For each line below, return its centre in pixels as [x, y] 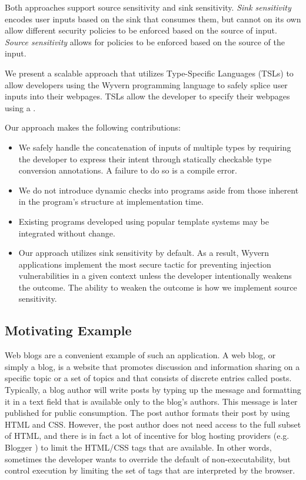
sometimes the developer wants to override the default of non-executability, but [148, 459]
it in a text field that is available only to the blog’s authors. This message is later [151, 401]
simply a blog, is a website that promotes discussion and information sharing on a [152, 366]
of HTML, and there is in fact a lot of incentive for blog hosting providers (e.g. [147, 436]
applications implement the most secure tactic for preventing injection [145, 264]
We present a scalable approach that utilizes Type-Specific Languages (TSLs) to [149, 73]
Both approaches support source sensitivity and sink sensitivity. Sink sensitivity [148, 7]
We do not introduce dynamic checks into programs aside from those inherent [159, 190]
